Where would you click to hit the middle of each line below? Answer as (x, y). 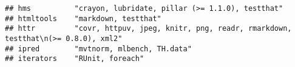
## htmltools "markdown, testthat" (83, 18)
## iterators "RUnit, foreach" (75, 59)
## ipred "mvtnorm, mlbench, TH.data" (98, 49)
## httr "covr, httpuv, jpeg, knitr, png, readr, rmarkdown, (148, 29)
